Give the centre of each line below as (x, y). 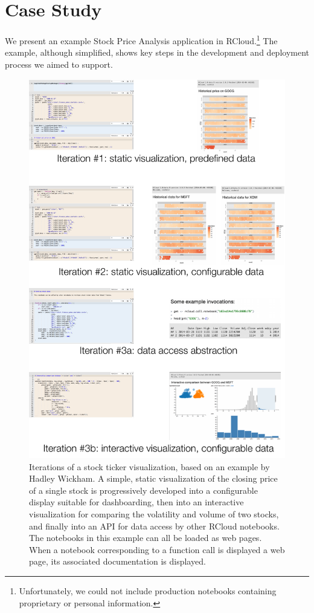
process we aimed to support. (59, 64)
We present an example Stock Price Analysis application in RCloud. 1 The (141, 40)
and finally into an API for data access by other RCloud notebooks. (154, 526)
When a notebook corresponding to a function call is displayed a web (157, 549)
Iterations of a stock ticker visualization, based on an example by (149, 466)
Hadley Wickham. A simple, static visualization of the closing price (153, 478)
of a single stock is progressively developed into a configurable (143, 490)
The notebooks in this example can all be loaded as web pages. (146, 538)
